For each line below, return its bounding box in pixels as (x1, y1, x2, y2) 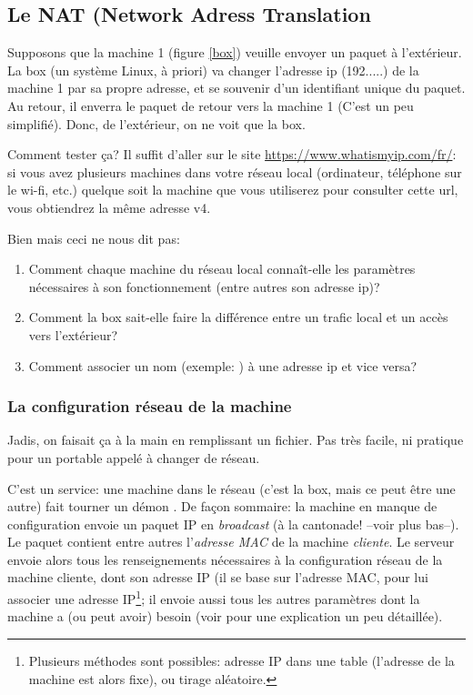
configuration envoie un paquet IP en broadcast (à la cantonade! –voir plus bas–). (7, 514, 459, 533)
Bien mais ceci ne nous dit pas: (7, 228, 180, 247)
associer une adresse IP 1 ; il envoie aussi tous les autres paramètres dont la (7, 587, 420, 608)
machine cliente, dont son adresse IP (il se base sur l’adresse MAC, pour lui (7, 568, 428, 587)
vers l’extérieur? (28, 325, 118, 344)
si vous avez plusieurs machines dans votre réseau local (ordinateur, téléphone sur (7, 162, 462, 181)
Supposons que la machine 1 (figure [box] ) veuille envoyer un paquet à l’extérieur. (7, 43, 462, 62)
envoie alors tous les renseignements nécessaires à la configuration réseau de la (7, 549, 443, 569)
